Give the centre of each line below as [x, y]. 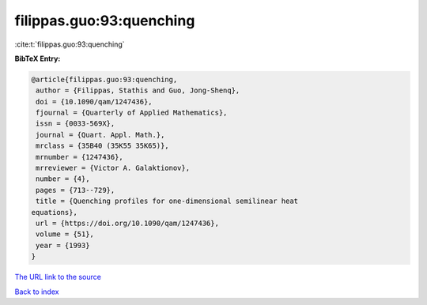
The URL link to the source [58, 277]
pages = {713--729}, [76, 190]
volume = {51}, [65, 234]
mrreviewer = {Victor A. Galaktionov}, [113, 168]
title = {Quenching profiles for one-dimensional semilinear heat [167, 201]
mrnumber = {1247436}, [80, 157]
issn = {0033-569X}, [76, 124]
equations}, [55, 212]
